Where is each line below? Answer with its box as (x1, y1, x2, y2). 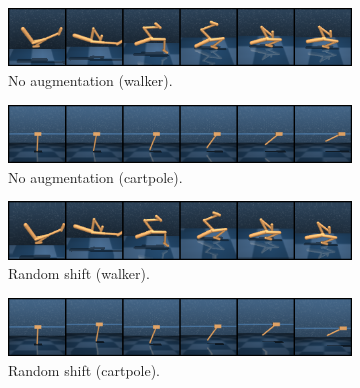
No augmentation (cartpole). (8, 166, 183, 187)
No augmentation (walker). (8, 70, 173, 91)
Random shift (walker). (8, 263, 150, 284)
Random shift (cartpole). (8, 359, 160, 380)
